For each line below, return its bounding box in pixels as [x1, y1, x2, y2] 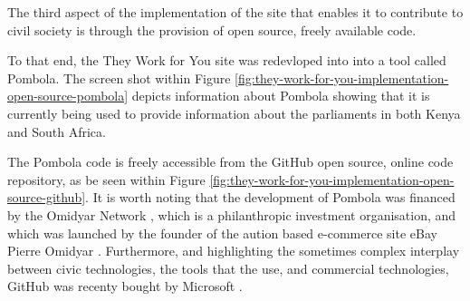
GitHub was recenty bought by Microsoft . [7, 277, 243, 296]
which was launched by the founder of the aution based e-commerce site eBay [7, 223, 437, 242]
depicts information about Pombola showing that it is [131, 86, 430, 105]
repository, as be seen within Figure [7, 170, 206, 189]
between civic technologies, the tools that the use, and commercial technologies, [7, 258, 449, 277]
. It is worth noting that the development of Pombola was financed [85, 188, 456, 207]
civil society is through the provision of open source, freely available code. [7, 20, 417, 39]
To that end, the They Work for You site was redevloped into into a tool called [7, 51, 446, 70]
